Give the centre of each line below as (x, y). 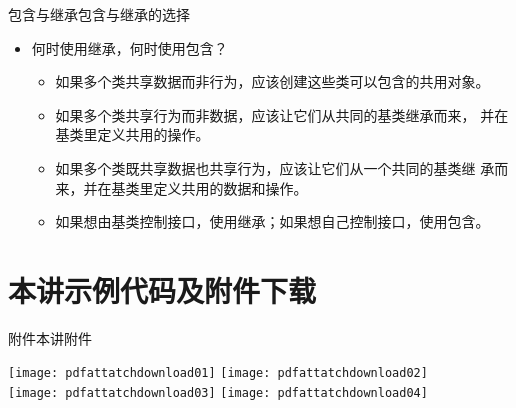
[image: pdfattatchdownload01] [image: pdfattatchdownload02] (218, 373)
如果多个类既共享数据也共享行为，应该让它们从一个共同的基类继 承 (275, 167)
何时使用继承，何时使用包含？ (129, 47)
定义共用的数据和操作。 (230, 187)
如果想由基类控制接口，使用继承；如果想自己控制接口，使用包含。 (272, 221)
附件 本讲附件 (50, 337)
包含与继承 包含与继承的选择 (99, 14)
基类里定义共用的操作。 (132, 134)
